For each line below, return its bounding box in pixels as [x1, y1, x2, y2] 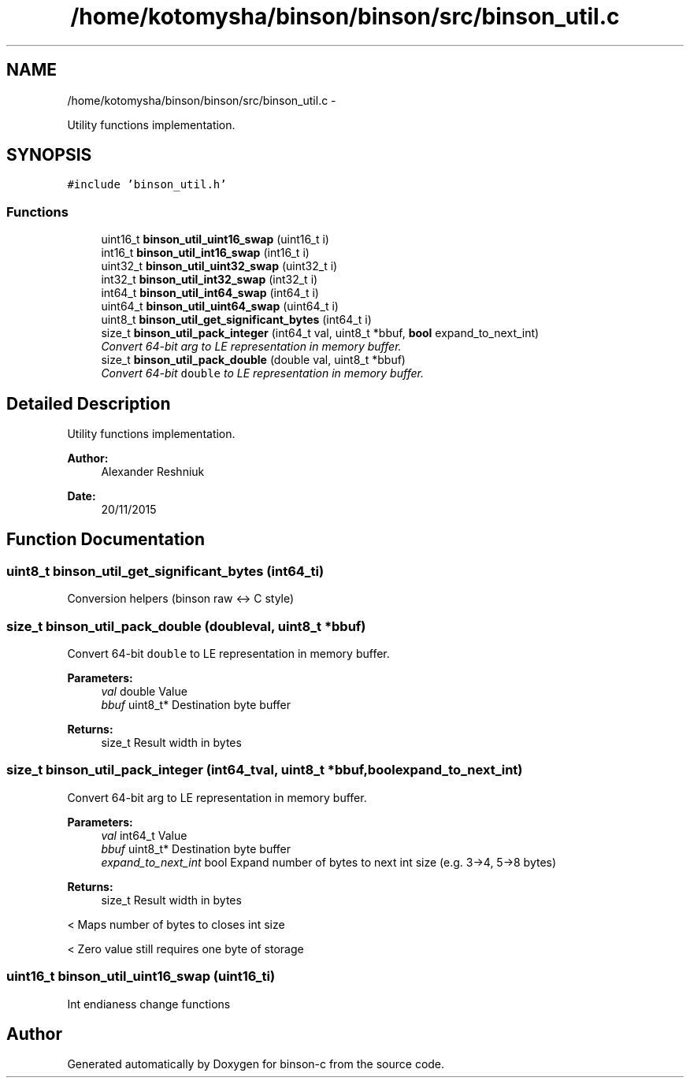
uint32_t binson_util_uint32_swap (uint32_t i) [101, 259, 338, 273]
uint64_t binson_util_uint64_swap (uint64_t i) [101, 299, 339, 314]
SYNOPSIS [6, 145, 92, 165]
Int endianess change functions [67, 997, 231, 1011]
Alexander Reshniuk [101, 465, 205, 479]
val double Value [101, 685, 187, 698]
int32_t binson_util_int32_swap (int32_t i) [101, 273, 318, 287]
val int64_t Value [101, 828, 187, 842]
